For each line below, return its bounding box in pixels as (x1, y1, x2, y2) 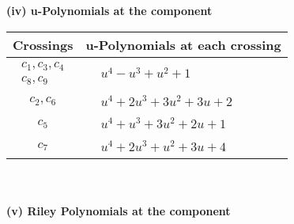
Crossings (13, 35, 73, 54)
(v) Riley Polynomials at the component (6, 202, 231, 218)
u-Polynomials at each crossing (85, 35, 281, 54)
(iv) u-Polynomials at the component (6, 2, 213, 18)
